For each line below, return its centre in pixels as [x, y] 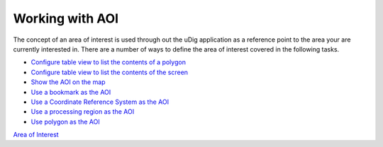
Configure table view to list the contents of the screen [109, 72]
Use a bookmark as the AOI [71, 92]
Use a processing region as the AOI [83, 112]
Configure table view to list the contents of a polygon [108, 62]
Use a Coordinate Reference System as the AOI [100, 102]
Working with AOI [66, 18]
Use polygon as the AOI [65, 122]
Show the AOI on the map [68, 82]
